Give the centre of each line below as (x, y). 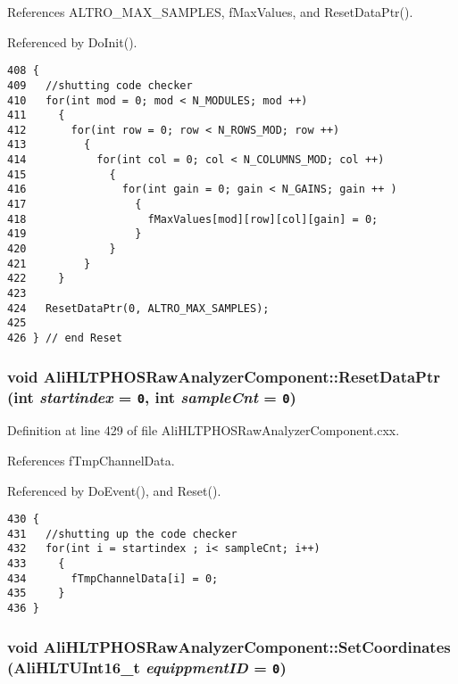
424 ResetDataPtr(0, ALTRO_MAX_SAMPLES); (138, 308)
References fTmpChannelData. (91, 460)
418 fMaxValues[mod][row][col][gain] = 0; (193, 219)
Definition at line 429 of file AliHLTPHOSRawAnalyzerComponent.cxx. (204, 430)
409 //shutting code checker (100, 85)
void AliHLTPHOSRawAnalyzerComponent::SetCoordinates (229, 646)
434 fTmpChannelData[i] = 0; (113, 578)
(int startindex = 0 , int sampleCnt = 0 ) (152, 396)
